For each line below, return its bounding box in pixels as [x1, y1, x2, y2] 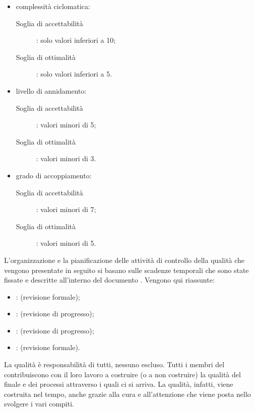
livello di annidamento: [16, 85, 87, 96]
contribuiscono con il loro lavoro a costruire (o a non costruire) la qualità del [4, 369, 241, 379]
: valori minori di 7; [36, 204, 96, 215]
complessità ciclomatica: [16, 1, 90, 11]
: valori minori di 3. [36, 153, 96, 164]
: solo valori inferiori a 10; [36, 35, 116, 45]
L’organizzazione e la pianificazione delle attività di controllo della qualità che [4, 254, 245, 265]
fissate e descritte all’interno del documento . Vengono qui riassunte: [4, 274, 215, 285]
